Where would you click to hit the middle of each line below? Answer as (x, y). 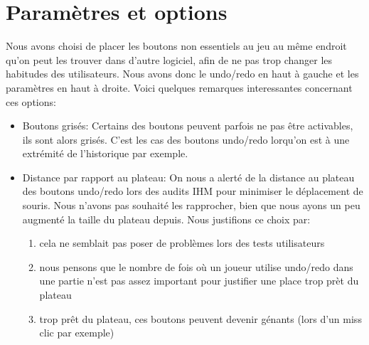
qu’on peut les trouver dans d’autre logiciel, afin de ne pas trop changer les (169, 59)
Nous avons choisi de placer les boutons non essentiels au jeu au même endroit (176, 46)
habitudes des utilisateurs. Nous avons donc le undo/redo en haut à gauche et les (182, 74)
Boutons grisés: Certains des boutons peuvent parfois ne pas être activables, (188, 126)
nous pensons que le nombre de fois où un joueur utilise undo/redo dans (196, 266)
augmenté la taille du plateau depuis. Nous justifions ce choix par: (166, 219)
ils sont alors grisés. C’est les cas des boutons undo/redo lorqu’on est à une (186, 139)
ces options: (31, 101)
